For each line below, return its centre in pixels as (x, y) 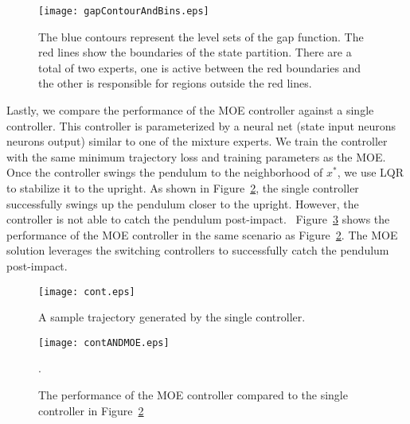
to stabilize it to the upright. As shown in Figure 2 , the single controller (183, 188)
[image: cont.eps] (87, 292)
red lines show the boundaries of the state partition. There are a (195, 52)
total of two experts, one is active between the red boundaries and (200, 67)
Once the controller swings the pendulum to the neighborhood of (165, 172)
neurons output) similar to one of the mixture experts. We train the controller (197, 141)
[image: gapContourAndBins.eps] (124, 11)
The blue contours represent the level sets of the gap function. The (201, 36)
